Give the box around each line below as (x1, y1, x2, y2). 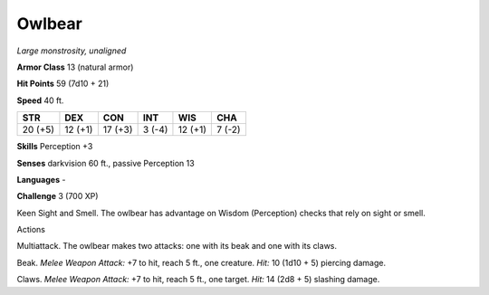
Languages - (16, 174, 66, 185)
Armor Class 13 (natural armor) (16, 62, 134, 72)
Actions (16, 224, 45, 235)
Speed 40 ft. (16, 95, 64, 106)
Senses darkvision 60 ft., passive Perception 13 (16, 157, 195, 168)
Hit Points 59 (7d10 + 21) (16, 78, 110, 90)
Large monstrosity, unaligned (16, 45, 127, 56)
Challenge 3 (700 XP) (16, 191, 99, 202)
